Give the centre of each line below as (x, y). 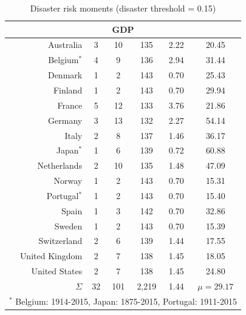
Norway (68, 181)
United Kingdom (51, 256)
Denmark (65, 75)
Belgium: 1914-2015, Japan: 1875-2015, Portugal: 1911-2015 (126, 301)
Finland (68, 90)
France (70, 105)
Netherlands (60, 165)
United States (57, 271)
